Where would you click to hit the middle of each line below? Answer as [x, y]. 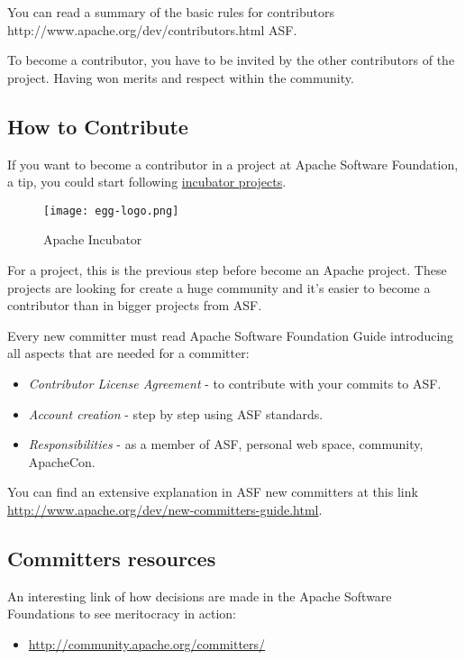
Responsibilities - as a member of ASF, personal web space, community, [226, 444]
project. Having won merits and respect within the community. [181, 77]
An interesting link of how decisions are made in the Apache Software [200, 596]
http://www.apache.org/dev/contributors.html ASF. [152, 29]
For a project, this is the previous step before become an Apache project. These [227, 270]
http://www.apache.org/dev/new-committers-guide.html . [165, 509]
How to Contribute [98, 126]
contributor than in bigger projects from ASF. [135, 305]
